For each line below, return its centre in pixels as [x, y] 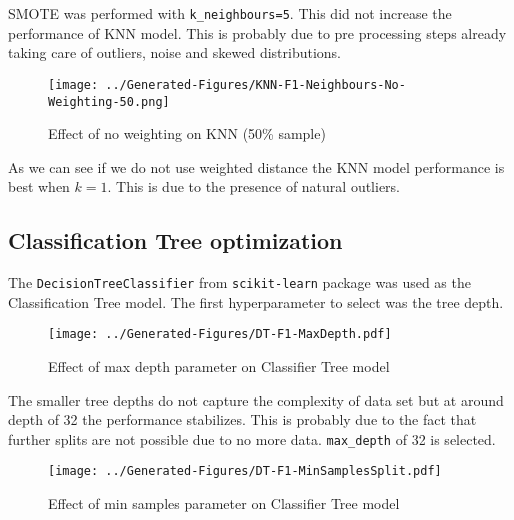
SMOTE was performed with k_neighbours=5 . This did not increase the [230, 13]
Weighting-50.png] [109, 101]
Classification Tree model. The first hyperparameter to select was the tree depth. [256, 301]
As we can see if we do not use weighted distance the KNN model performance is [256, 166]
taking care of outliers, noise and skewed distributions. [175, 52]
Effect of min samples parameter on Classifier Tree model [224, 503]
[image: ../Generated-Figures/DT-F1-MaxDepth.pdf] [220, 334]
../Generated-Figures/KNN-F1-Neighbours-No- [255, 84]
